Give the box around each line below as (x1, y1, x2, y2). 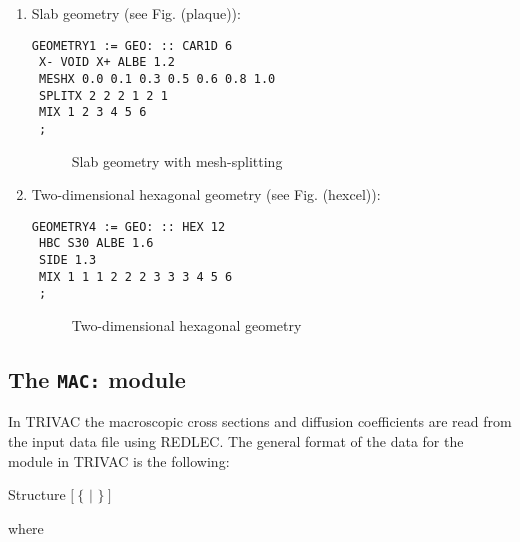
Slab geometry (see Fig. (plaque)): (31, 3, 241, 23)
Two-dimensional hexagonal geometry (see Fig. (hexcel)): (31, 184, 381, 205)
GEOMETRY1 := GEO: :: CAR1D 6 (31, 38, 233, 53)
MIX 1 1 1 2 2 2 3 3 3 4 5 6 (38, 269, 233, 284)
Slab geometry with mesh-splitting (71, 150, 283, 171)
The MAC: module (8, 363, 186, 394)
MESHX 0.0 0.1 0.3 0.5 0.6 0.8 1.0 (38, 71, 276, 86)
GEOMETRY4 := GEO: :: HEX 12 (31, 219, 226, 234)
